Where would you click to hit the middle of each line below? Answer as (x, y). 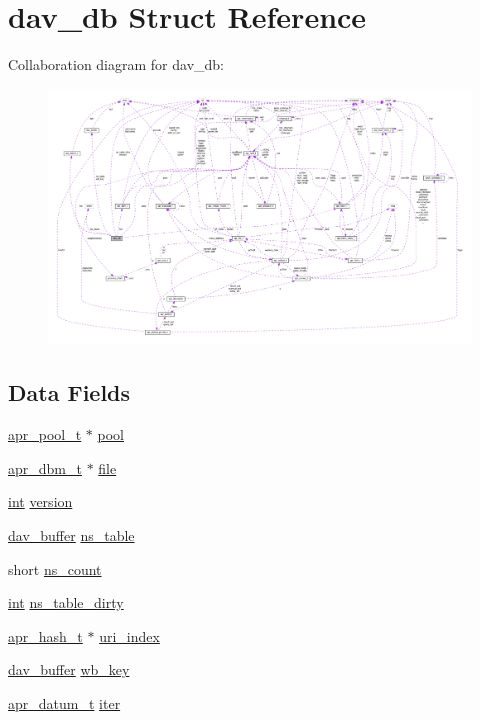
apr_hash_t (45, 635)
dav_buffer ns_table (71, 535)
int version (40, 501)
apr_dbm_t (45, 467)
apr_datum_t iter (64, 702)
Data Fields (69, 392)
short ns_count (55, 568)
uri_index (129, 635)
